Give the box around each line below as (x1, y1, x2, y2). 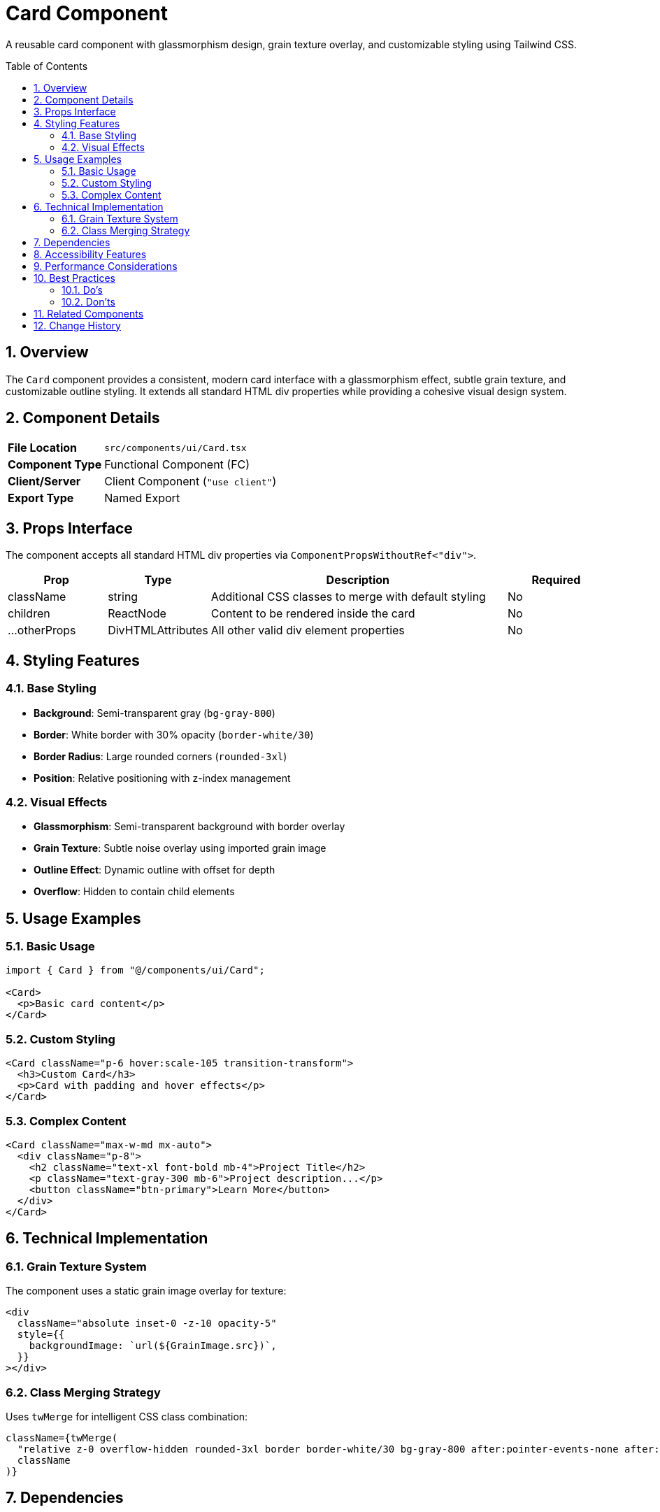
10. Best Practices (34, 271, 115, 284)
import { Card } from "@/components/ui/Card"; (6, 964, 265, 976)
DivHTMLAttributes (108, 623, 208, 638)
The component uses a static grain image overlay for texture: (6, 1285, 287, 1297)
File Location (8, 441, 78, 455)
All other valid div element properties (210, 623, 405, 638)
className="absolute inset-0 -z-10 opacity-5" (17, 1318, 277, 1329)
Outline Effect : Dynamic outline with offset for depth (34, 864, 275, 876)
